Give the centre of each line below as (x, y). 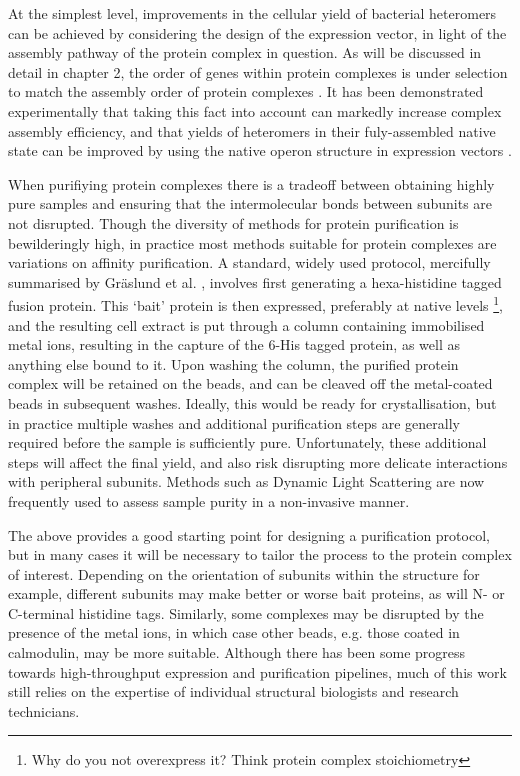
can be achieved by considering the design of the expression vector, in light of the (257, 32)
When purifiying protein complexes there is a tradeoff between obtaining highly (251, 183)
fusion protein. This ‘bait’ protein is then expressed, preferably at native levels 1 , (255, 303)
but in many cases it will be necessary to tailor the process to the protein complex (260, 554)
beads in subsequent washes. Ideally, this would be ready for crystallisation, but (252, 402)
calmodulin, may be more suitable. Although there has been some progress (237, 652)
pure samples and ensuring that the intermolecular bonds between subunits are (250, 203)
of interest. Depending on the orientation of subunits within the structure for (244, 573)
